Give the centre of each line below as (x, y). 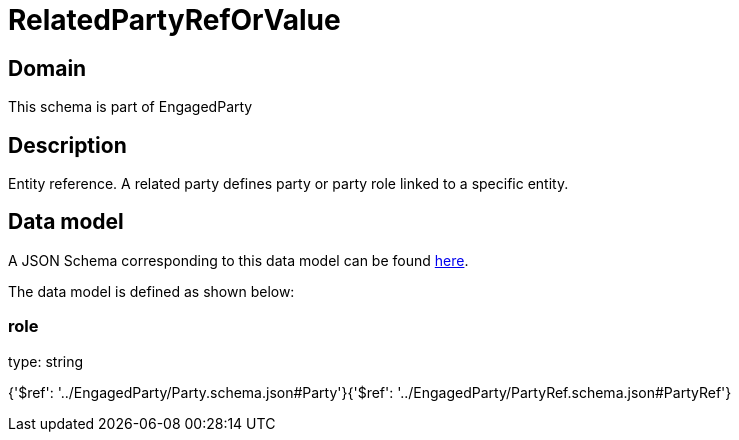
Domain (47, 68)
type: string (46, 361)
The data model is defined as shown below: (151, 291)
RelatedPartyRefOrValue (174, 20)
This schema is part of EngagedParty (130, 107)
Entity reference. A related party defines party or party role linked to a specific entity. (288, 184)
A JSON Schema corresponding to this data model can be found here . (238, 260)
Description (67, 145)
